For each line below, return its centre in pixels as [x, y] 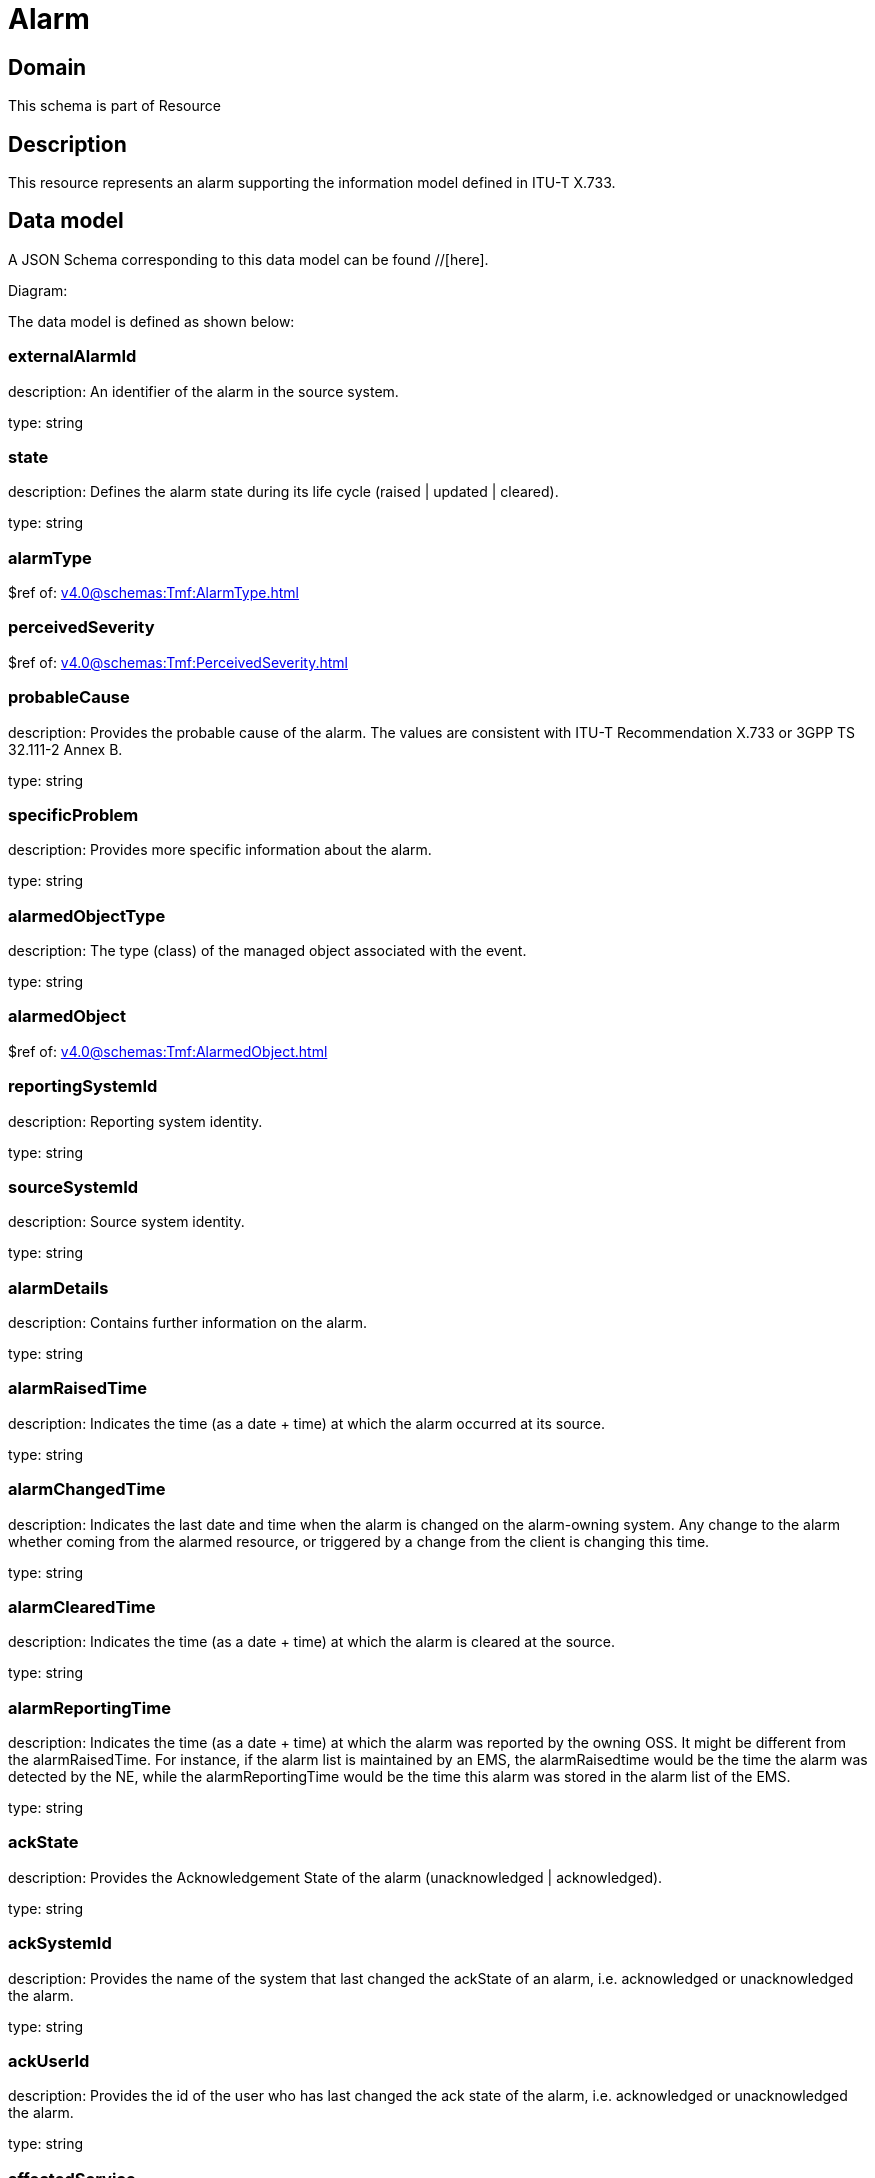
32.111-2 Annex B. [65, 749]
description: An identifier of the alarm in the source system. [203, 391]
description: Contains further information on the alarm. [188, 1323]
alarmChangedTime [87, 1489]
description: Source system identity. [126, 1222]
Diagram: [38, 290]
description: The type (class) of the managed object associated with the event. [267, 951]
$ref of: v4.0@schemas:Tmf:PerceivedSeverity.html [178, 662]
